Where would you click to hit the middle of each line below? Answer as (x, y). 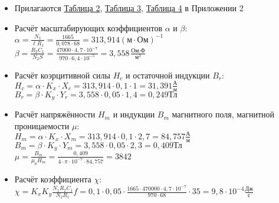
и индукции (134, 114)
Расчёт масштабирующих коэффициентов (88, 27)
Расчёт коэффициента (53, 179)
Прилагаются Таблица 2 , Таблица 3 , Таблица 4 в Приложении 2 (129, 8)
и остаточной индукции (168, 75)
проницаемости (42, 125)
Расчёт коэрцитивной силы (62, 75)
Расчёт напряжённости (55, 114)
